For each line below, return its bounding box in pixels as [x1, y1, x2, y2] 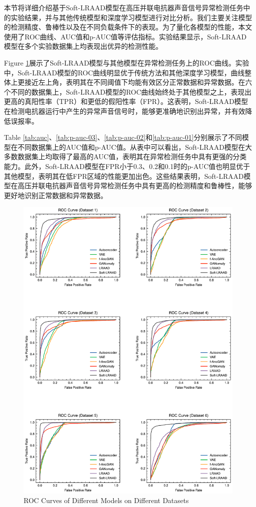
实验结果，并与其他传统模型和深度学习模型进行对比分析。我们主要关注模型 [10, 12, 252, 22]
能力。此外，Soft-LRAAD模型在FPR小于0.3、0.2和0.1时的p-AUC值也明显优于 [4, 161, 250, 171]
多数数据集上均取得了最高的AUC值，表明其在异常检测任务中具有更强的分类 [4, 151, 247, 162]
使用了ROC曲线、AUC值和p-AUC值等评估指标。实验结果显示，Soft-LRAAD [4, 31, 247, 41]
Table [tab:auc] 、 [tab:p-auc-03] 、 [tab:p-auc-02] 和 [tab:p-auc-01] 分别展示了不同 [4, 132, 242, 142]
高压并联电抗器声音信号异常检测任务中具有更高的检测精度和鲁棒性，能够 [17, 180, 252, 191]
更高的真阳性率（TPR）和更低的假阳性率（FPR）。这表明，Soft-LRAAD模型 [4, 96, 248, 106]
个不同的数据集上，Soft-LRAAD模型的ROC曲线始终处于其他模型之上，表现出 [4, 86, 252, 97]
